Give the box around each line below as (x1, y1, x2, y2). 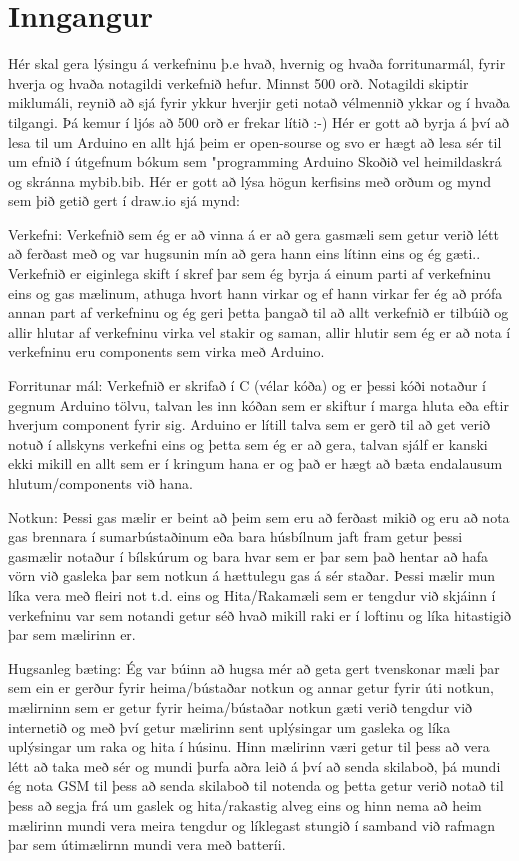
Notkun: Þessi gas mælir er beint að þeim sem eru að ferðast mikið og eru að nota (8, 506, 510, 527)
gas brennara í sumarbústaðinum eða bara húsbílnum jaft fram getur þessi (8, 526, 463, 547)
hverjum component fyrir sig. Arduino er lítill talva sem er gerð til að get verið (8, 414, 490, 435)
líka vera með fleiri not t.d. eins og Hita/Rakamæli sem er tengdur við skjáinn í (8, 584, 496, 605)
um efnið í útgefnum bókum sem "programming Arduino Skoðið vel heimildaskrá (8, 151, 502, 172)
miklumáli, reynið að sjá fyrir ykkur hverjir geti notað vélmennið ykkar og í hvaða (8, 92, 510, 113)
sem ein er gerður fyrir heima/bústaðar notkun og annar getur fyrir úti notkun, (8, 677, 494, 698)
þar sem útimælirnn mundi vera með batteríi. (8, 834, 286, 855)
